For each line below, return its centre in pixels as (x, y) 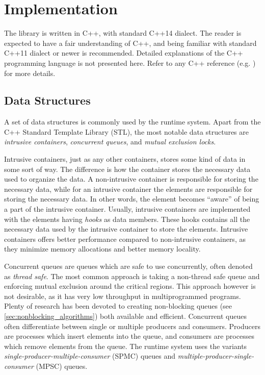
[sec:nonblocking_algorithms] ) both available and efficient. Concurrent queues (125, 316)
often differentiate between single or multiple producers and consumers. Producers (132, 326)
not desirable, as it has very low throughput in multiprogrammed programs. (123, 296)
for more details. (30, 73)
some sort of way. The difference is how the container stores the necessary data (127, 169)
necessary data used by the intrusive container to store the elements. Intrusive (126, 229)
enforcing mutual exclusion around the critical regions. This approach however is (130, 286)
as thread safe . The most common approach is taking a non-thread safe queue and (132, 276)
